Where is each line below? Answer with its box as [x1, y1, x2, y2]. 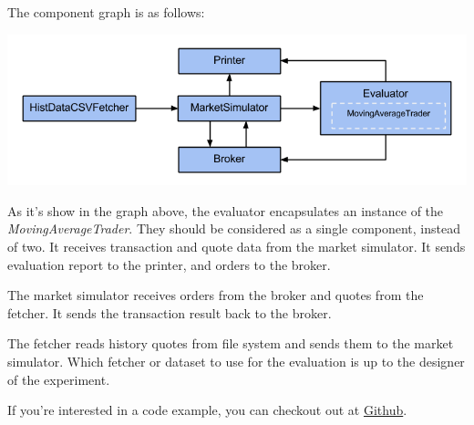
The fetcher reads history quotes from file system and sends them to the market [7, 334, 454, 353]
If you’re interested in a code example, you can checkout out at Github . [7, 400, 407, 420]
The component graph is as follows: [7, 3, 205, 21]
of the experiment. [7, 369, 110, 389]
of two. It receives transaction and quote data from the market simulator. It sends [7, 237, 466, 256]
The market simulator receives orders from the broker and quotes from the [7, 285, 424, 305]
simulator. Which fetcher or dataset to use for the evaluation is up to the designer [7, 352, 465, 371]
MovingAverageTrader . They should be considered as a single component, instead [7, 219, 460, 238]
